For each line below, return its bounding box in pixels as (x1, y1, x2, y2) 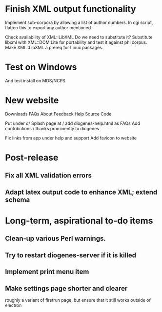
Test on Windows (5, 62, 77, 73)
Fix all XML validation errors (5, 172, 92, 180)
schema (5, 195, 30, 204)
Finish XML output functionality (5, 3, 136, 15)
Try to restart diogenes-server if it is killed (5, 251, 137, 259)
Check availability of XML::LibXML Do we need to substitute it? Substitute (5, 34, 153, 40)
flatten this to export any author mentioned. (5, 24, 93, 30)
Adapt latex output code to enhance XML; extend (5, 188, 158, 196)
